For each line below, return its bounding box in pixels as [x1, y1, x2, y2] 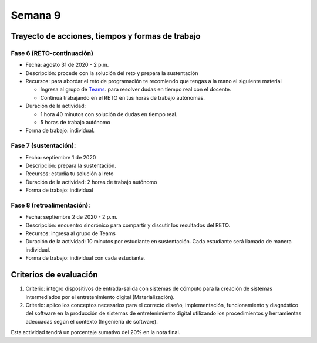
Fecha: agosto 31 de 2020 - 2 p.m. [25, 62, 109, 69]
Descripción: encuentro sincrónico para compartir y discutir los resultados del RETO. [25, 222, 231, 229]
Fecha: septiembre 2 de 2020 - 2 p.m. [25, 213, 117, 220]
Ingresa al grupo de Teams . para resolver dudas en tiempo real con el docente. [40, 86, 231, 93]
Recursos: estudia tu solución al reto [25, 170, 114, 177]
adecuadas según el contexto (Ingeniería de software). [25, 318, 158, 325]
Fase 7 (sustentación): [11, 141, 76, 150]
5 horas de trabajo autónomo [40, 119, 111, 126]
